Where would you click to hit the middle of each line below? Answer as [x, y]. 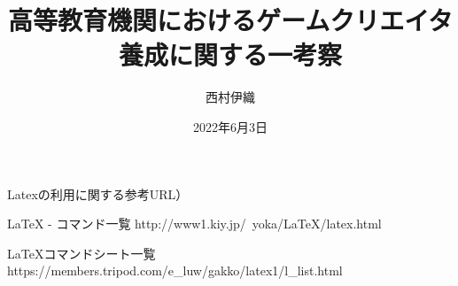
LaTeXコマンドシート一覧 [82, 253]
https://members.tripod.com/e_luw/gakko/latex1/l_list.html [175, 271]
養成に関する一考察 [230, 54]
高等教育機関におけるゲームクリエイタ [230, 20]
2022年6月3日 [230, 126]
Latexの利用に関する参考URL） [98, 193]
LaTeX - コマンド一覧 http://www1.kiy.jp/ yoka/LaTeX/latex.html [194, 224]
